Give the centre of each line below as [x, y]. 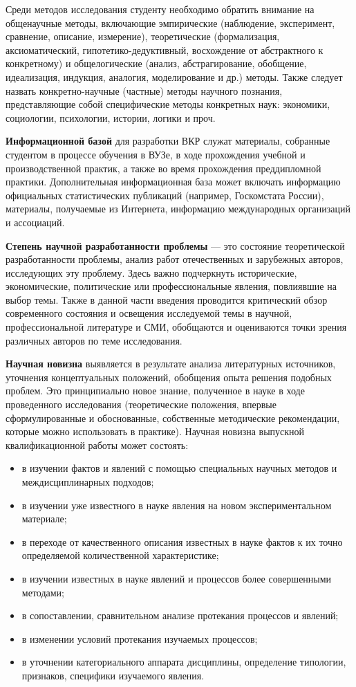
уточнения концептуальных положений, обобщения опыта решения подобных [169, 377]
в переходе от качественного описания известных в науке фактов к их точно [182, 541]
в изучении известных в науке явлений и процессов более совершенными [177, 578]
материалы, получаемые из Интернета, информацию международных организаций [178, 209]
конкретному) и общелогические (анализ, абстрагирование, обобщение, [156, 63]
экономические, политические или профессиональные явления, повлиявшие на [171, 286]
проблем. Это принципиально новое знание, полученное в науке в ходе [155, 391]
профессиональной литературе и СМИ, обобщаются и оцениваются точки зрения [176, 327]
